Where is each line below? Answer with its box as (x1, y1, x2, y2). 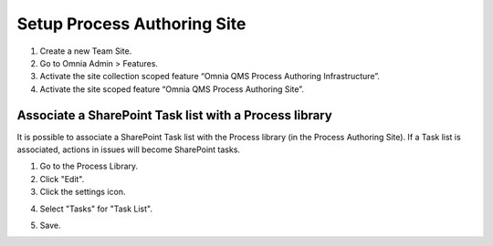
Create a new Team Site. (39, 46, 132, 56)
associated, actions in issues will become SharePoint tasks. (16, 144, 241, 155)
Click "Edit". (39, 173, 85, 184)
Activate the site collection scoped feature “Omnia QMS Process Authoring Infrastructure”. (39, 71, 381, 82)
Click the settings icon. (39, 187, 126, 198)
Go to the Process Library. (39, 160, 139, 172)
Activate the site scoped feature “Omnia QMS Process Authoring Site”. (39, 83, 305, 95)
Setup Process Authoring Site (16, 14, 246, 34)
